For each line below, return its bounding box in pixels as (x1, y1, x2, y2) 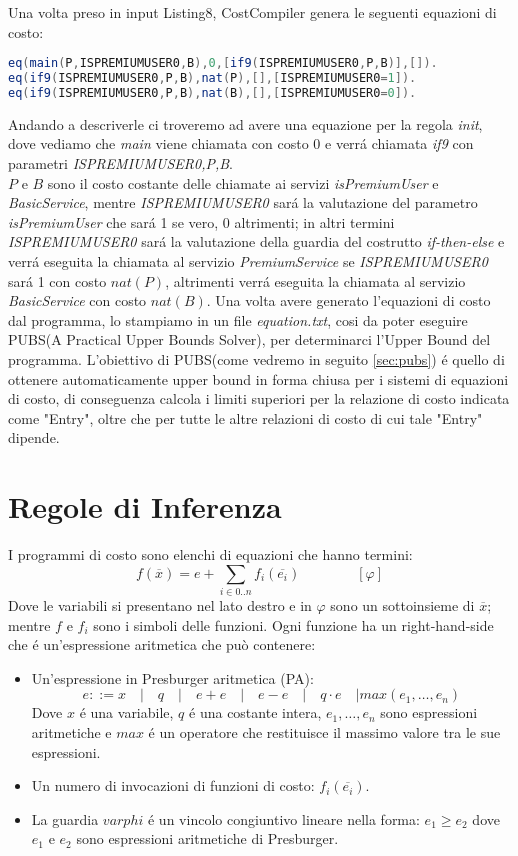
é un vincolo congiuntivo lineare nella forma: (147, 808, 420, 829)
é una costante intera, (189, 702, 322, 723)
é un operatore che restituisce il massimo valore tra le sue (148, 721, 501, 742)
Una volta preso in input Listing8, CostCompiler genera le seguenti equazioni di (8, 2, 497, 22)
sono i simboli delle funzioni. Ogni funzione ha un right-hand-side (93, 614, 494, 635)
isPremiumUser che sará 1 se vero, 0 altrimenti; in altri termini (8, 211, 395, 232)
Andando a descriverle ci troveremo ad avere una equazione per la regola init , (8, 113, 483, 134)
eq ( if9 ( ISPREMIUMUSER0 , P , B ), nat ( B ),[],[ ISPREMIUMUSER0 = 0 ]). (8, 85, 417, 100)
